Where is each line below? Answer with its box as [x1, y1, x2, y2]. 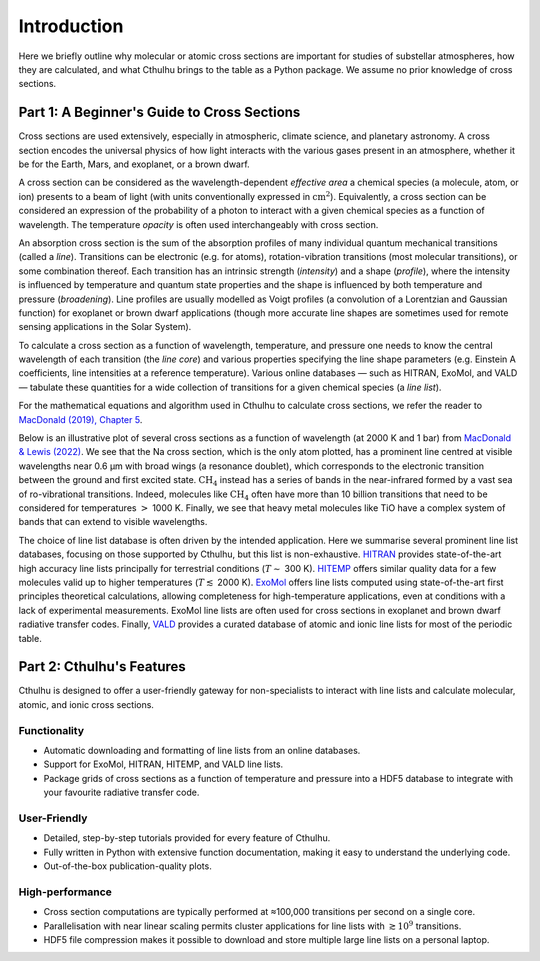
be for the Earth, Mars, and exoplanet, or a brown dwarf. [18, 158, 250, 170]
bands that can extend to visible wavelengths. [18, 516, 208, 528]
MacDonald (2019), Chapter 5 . [18, 413, 143, 425]
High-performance [18, 885, 112, 899]
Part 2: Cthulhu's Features [18, 658, 187, 675]
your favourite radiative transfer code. [43, 786, 200, 799]
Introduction [18, 15, 124, 37]
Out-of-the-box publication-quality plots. [43, 860, 212, 872]
